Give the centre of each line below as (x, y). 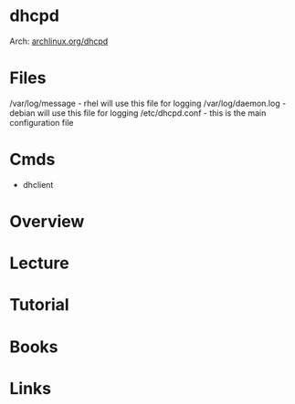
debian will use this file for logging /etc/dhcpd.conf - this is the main (138, 113)
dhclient (38, 184)
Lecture (40, 263)
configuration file (42, 122)
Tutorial (40, 305)
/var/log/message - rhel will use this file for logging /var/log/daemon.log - (148, 103)
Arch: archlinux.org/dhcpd (59, 41)
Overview (47, 222)
